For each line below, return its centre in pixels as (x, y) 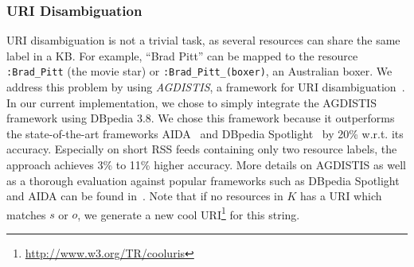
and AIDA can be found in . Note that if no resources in (145, 196)
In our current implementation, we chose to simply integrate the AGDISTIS (191, 102)
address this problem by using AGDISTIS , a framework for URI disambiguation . (206, 87)
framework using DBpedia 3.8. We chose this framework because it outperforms (201, 118)
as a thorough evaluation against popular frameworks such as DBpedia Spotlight (203, 180)
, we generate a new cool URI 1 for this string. (189, 213)
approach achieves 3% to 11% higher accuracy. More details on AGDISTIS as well (206, 165)
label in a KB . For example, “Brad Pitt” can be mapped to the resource (182, 55)
